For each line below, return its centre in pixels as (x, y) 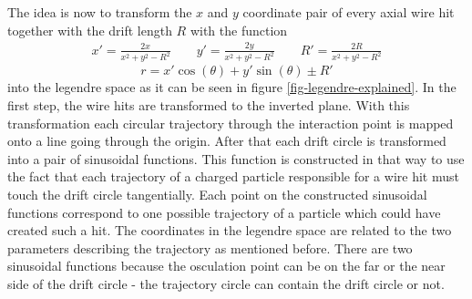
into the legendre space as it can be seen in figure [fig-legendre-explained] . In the (232, 87)
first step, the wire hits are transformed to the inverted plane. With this (209, 105)
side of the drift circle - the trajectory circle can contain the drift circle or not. (226, 283)
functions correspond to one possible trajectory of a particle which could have (224, 212)
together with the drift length (90, 30)
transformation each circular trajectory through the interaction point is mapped (231, 123)
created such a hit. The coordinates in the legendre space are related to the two (230, 230)
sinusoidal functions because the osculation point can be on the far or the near (226, 266)
